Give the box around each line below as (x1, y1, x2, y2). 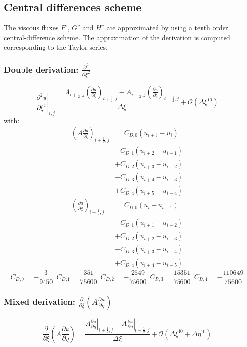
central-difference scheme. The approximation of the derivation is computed (4, 32, 230, 42)
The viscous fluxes (4, 23, 59, 33)
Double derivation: (4, 63, 79, 75)
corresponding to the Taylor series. (4, 42, 108, 52)
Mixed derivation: (4, 295, 76, 307)
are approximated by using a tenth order (106, 23, 228, 33)
